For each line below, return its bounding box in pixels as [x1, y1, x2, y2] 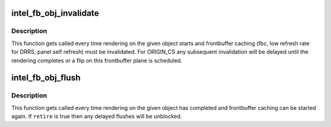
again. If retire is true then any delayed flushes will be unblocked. [11, 113, 182, 120]
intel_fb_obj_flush [11, 73, 81, 83]
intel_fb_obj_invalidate [11, 8, 99, 18]
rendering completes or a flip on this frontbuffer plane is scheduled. [11, 57, 183, 64]
